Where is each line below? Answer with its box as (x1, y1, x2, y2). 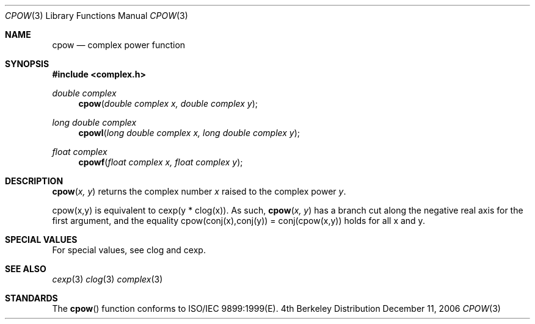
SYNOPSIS (5, 59, 49, 69)
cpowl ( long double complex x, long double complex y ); (78, 128, 300, 138)
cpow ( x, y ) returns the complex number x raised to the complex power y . (52, 186, 346, 196)
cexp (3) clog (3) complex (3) (52, 274, 163, 284)
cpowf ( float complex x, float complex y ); (78, 157, 243, 167)
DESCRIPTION (5, 176, 64, 186)
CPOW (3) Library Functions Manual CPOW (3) (5, 10, 188, 21)
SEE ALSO (5, 264, 46, 274)
